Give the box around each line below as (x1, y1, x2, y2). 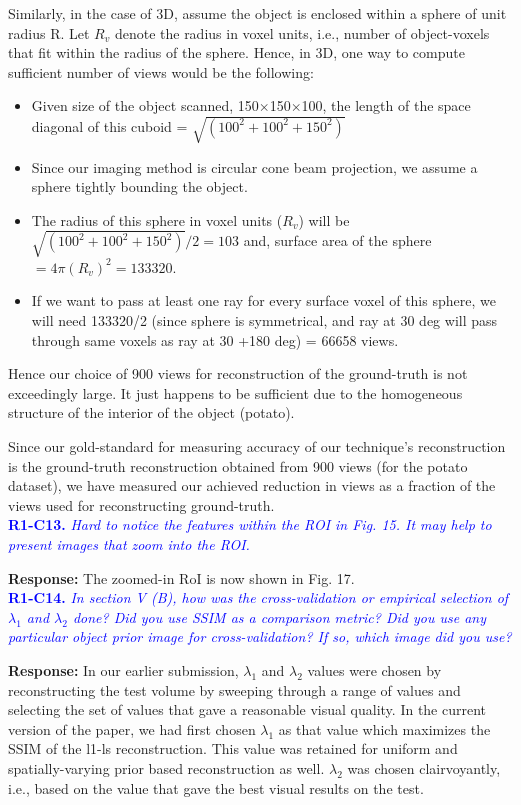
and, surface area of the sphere (243, 230, 432, 251)
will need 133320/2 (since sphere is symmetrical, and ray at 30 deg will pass (31, 310, 498, 331)
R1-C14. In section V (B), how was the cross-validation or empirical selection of (8, 587, 509, 608)
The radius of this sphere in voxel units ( (31, 209, 283, 230)
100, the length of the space (301, 95, 471, 116)
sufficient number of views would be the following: (8, 61, 314, 82)
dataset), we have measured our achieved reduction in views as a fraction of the (8, 475, 496, 496)
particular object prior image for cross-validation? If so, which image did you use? (8, 626, 512, 647)
